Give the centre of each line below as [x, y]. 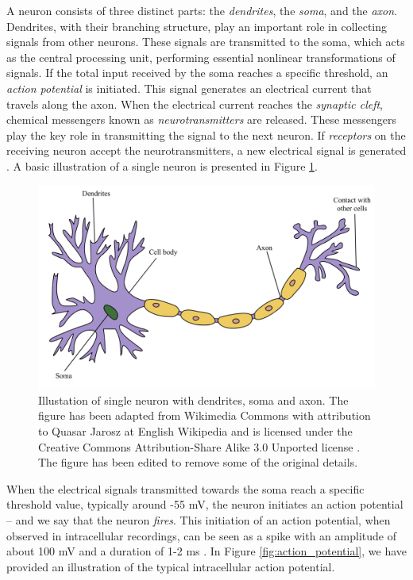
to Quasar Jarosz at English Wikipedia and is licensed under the [195, 431]
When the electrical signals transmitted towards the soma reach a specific [185, 488]
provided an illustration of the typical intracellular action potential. [171, 566]
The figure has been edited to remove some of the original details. [198, 462]
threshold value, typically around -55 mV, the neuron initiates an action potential [205, 504]
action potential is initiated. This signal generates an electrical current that [189, 88]
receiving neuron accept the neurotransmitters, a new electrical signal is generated [206, 150]
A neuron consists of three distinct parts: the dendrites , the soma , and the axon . [202, 10]
